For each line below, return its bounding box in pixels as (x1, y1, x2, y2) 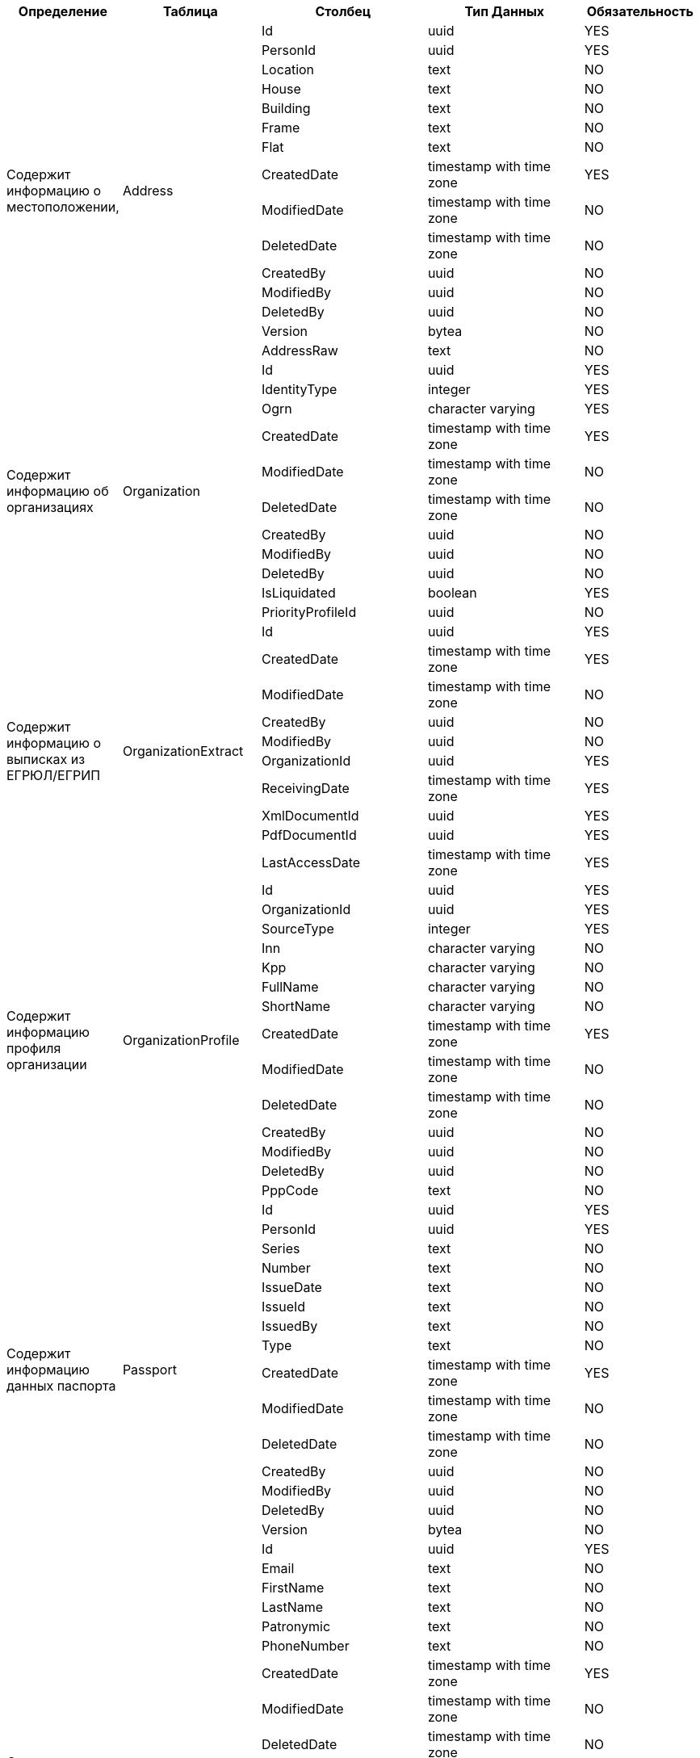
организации (6, 1056, 87, 1072)
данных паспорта (6, 1378, 116, 1394)
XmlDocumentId (261, 808, 359, 824)
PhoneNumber (261, 1638, 350, 1654)
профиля (6, 1040, 61, 1056)
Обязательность (586, 3, 694, 19)
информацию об (6, 483, 109, 499)
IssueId (261, 1299, 306, 1315)
